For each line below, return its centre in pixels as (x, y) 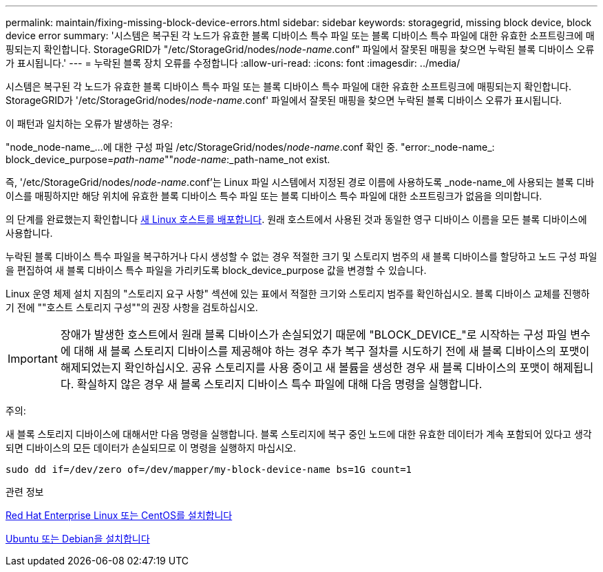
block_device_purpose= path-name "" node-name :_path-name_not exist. (168, 159)
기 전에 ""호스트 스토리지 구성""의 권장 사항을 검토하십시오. (132, 307)
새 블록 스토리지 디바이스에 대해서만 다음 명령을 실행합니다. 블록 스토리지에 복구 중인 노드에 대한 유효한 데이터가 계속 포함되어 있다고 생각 (299, 434)
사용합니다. (29, 233)
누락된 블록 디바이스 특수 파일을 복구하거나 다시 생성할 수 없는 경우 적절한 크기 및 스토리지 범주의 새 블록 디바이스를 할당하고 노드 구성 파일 (301, 256)
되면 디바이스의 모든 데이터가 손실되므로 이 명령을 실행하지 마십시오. (151, 448)
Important (33, 359)
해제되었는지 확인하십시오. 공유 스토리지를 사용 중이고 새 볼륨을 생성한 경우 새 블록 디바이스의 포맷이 (305, 368)
